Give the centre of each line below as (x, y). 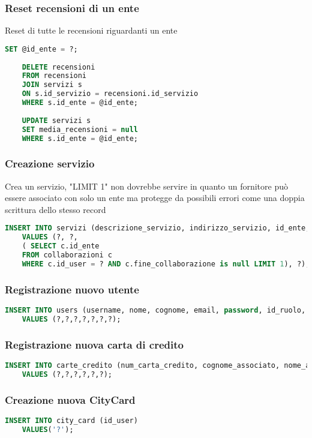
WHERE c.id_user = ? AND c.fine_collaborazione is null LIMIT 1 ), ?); (166, 264)
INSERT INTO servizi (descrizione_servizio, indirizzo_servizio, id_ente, (157, 228)
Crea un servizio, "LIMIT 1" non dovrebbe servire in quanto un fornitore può (146, 186)
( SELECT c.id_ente (61, 246)
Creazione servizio (50, 163)
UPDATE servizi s (56, 120)
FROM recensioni (54, 76)
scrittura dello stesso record (55, 209)
